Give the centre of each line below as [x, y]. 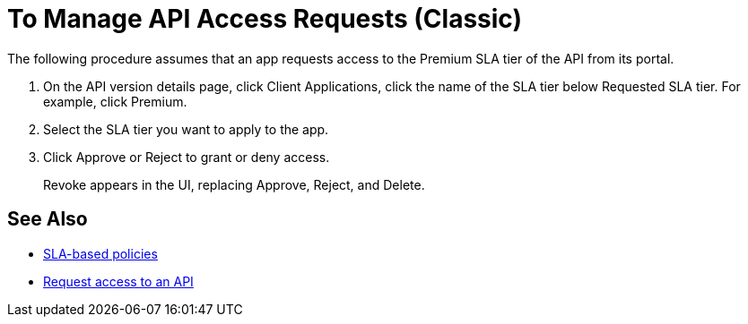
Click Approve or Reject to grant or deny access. [187, 157]
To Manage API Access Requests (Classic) [265, 19]
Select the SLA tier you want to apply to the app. [186, 129]
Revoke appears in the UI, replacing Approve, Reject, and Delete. [234, 184]
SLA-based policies [100, 253]
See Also [48, 219]
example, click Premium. [115, 101]
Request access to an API [118, 281]
